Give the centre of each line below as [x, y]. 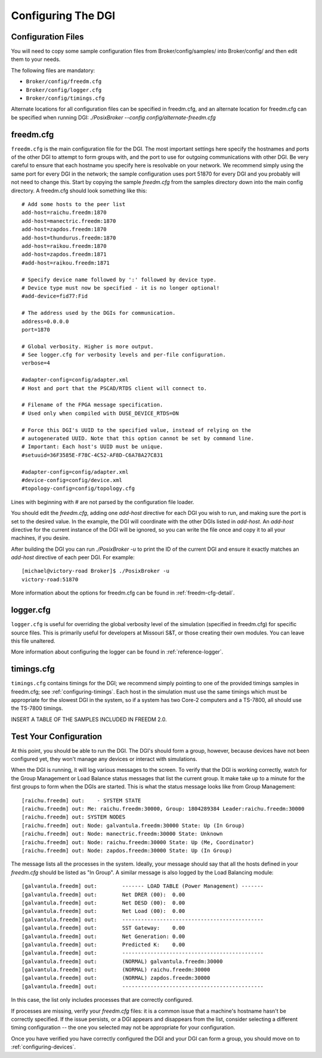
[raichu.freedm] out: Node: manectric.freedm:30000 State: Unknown [122, 834]
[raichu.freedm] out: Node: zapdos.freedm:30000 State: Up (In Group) [127, 850]
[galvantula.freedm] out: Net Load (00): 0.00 [103, 911]
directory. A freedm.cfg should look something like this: [79, 191]
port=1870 [36, 329]
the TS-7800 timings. [37, 709]
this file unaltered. [33, 641]
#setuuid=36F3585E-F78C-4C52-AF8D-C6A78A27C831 [92, 455]
